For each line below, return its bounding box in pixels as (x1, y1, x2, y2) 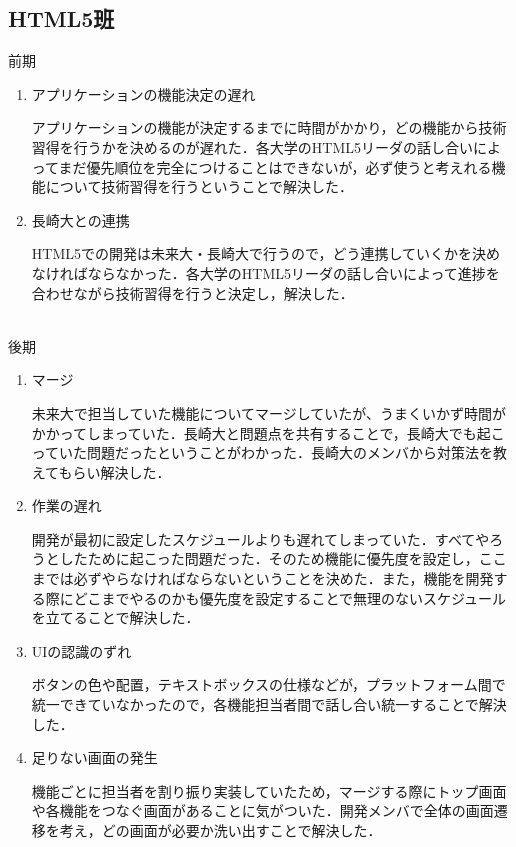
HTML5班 (8, 3, 115, 34)
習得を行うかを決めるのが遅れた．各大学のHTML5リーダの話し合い (31, 136, 473, 157)
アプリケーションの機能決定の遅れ (31, 83, 256, 104)
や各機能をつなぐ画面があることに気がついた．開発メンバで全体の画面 (31, 800, 494, 821)
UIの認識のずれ (31, 640, 132, 661)
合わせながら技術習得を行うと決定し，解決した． (31, 282, 354, 303)
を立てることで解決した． (31, 607, 200, 628)
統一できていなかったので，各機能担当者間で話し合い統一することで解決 (31, 694, 507, 715)
